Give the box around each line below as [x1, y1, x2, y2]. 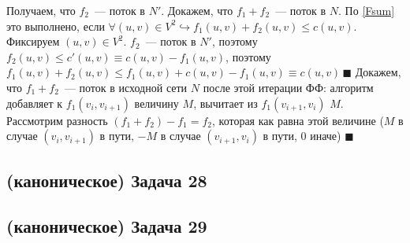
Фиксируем [6, 33, 60, 50]
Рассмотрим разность [6, 112, 108, 128]
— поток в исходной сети [64, 79, 188, 95]
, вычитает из [193, 94, 258, 111]
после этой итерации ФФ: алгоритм [203, 79, 374, 95]
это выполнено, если [6, 17, 105, 34]
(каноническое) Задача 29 [6, 214, 207, 238]
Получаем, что [6, 2, 76, 18]
